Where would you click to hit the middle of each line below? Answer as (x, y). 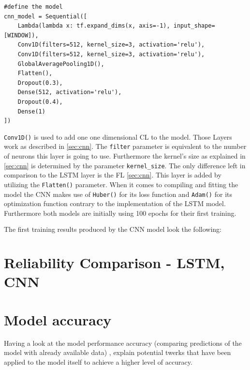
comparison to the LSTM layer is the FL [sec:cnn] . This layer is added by (113, 175)
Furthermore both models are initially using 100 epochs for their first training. (120, 213)
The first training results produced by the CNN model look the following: (113, 229)
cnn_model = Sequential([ (45, 16)
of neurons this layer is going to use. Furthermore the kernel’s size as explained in (125, 156)
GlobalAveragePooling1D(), (61, 64)
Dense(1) (31, 111)
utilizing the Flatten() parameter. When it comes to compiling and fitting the (121, 184)
